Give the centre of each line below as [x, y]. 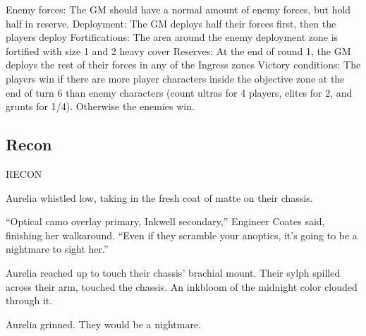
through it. [29, 300]
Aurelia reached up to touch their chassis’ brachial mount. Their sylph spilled [173, 272]
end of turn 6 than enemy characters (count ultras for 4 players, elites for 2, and [179, 92]
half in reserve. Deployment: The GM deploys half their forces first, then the [171, 23]
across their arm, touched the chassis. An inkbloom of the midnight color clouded [182, 286]
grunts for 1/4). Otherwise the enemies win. [100, 106]
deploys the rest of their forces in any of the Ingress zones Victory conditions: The [183, 65]
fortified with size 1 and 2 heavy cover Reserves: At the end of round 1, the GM [178, 50]
